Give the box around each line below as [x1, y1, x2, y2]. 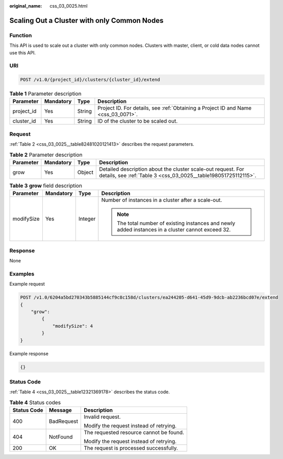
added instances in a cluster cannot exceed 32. [117, 226, 231, 233]
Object [77, 169, 94, 176]
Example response [9, 350, 48, 357]
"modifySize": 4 [52, 323, 93, 329]
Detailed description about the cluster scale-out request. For [99, 166, 244, 173]
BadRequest [48, 418, 79, 425]
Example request [9, 281, 45, 287]
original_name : [9, 3, 42, 9]
